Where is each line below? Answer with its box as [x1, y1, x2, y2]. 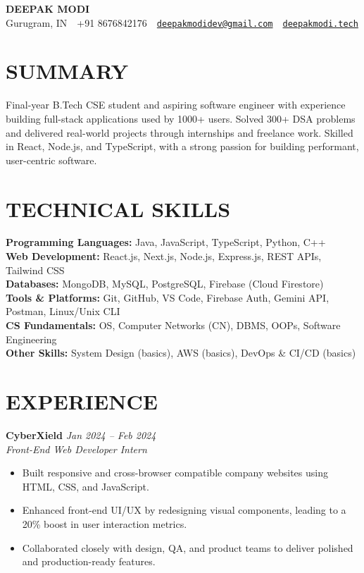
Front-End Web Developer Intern [6, 441, 147, 456]
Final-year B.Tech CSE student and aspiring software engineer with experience [6, 97, 346, 112]
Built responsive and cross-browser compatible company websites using [22, 465, 328, 480]
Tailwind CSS [6, 262, 65, 277]
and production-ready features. [22, 554, 156, 569]
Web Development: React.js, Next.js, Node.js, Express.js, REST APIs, [6, 249, 322, 264]
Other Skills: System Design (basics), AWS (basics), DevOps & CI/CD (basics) [6, 345, 356, 360]
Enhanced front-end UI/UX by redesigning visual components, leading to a [22, 503, 346, 517]
